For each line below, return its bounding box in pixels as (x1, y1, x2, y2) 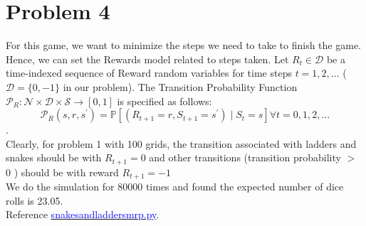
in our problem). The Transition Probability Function (63, 79, 298, 94)
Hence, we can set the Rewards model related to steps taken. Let (6, 51, 289, 66)
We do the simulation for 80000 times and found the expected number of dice (6, 179, 344, 194)
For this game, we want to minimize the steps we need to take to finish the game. (6, 38, 362, 53)
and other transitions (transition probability (149, 150, 341, 165)
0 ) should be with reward (6, 164, 119, 179)
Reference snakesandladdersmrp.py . (6, 207, 160, 222)
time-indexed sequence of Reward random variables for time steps (6, 65, 292, 80)
